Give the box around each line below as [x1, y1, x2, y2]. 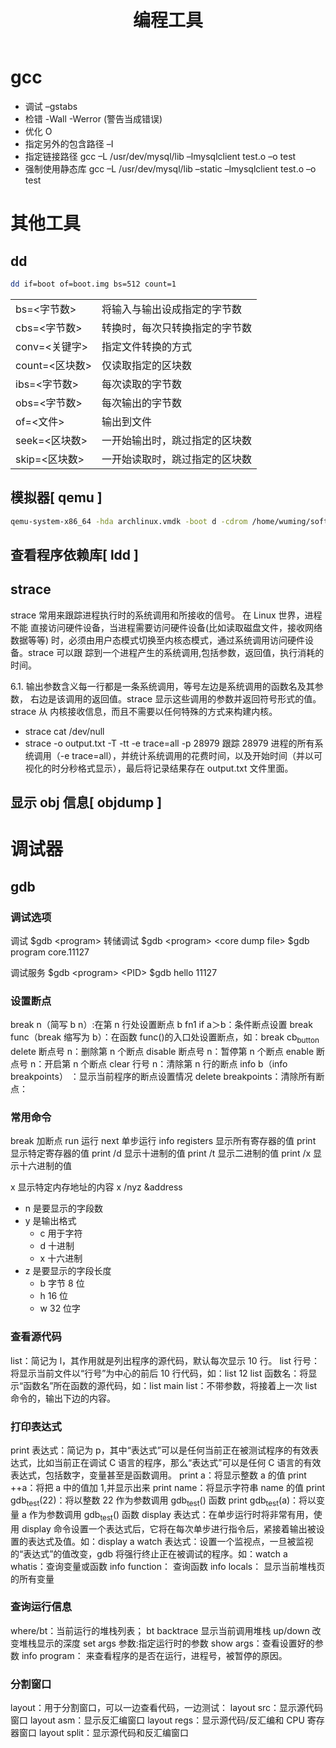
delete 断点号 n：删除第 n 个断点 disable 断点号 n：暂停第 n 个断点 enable [10, 1046, 315, 1058]
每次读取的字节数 [101, 377, 183, 391]
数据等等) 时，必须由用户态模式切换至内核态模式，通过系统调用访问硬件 [10, 634, 306, 646]
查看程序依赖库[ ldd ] [10, 546, 139, 563]
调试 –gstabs [24, 100, 78, 112]
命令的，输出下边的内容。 [10, 1392, 116, 1404]
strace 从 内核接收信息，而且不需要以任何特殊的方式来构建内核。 [10, 705, 278, 717]
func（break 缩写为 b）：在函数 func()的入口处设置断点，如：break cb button [10, 1031, 320, 1046]
